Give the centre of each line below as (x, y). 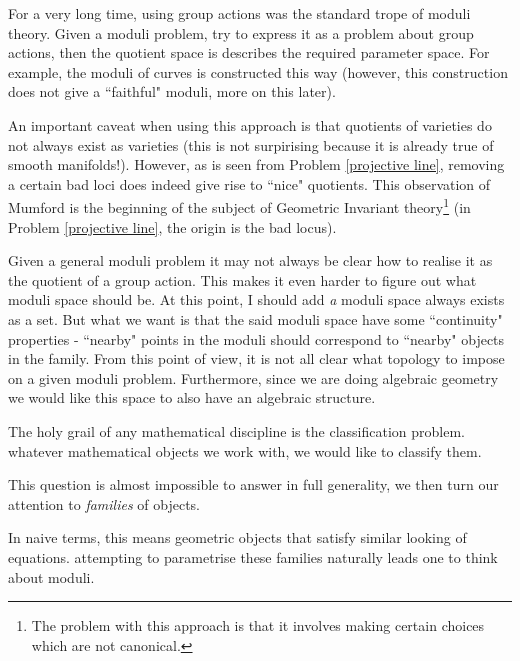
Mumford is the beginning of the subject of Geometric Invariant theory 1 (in (239, 205)
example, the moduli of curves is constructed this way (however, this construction (258, 71)
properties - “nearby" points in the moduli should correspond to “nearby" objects (256, 338)
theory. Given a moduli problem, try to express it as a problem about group (241, 32)
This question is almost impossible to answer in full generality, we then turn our (253, 484)
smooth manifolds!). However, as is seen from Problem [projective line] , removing (256, 164)
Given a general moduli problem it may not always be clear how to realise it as (250, 260)
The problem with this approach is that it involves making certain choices (258, 625)
